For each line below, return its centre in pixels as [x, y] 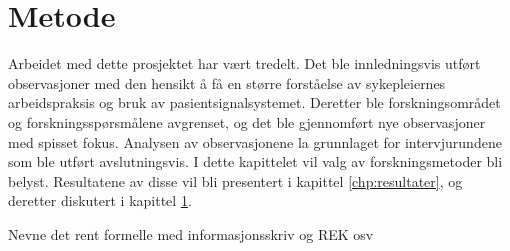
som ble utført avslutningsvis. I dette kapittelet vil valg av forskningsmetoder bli [255, 161]
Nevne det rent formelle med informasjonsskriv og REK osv [191, 233]
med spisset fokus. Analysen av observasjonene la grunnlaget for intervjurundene [255, 141]
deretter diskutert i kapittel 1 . [100, 200]
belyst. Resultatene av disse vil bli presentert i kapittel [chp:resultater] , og [235, 180]
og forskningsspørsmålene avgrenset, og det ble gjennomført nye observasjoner [247, 121]
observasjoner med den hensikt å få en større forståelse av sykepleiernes [227, 82]
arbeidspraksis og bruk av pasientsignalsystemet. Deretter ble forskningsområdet [254, 102]
